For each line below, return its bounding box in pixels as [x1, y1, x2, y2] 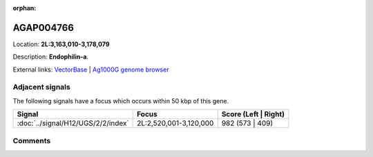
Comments [12, 136, 51, 145]
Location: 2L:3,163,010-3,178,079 [12, 40, 110, 48]
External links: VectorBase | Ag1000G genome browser [12, 65, 169, 74]
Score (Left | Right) [221, 109, 285, 119]
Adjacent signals [12, 83, 70, 92]
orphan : [12, 4, 37, 12]
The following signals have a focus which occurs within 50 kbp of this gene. [12, 96, 229, 105]
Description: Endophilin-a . [12, 52, 89, 61]
